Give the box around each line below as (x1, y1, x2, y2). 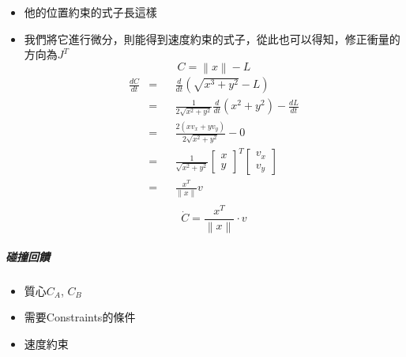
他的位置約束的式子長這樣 (24, 4, 157, 20)
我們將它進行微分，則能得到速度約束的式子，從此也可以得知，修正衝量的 (24, 30, 400, 47)
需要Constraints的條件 (24, 309, 136, 325)
